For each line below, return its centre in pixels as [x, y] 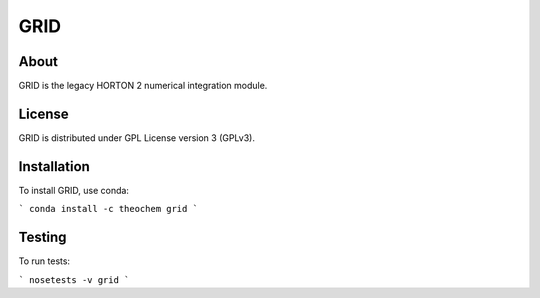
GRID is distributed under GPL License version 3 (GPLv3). [136, 137]
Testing [42, 237]
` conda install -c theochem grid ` [108, 209]
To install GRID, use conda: [74, 190]
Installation [54, 166]
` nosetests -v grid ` [74, 279]
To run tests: [44, 261]
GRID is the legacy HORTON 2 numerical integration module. [143, 86]
